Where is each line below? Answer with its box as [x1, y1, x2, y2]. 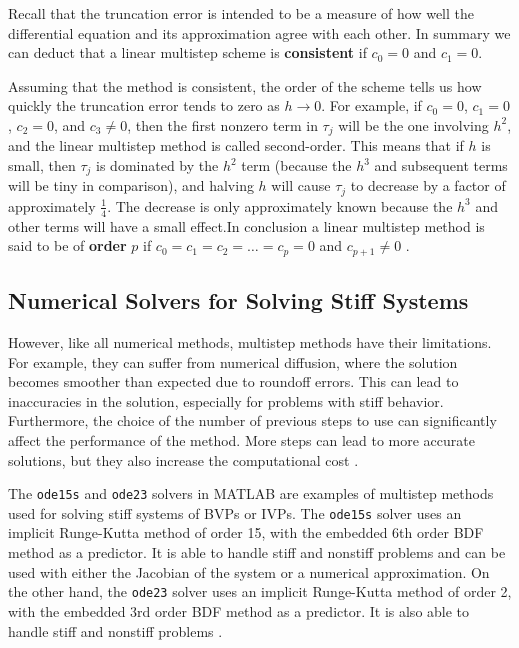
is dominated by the [96, 155, 219, 176]
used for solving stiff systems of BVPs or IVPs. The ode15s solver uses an [8, 502, 462, 523]
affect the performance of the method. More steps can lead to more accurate [8, 429, 475, 450]
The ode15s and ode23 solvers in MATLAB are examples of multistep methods [8, 483, 494, 504]
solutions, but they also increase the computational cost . [8, 449, 359, 470]
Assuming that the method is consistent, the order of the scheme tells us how [8, 75, 482, 96]
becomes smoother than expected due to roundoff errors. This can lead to [8, 371, 459, 392]
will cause [271, 175, 331, 196]
